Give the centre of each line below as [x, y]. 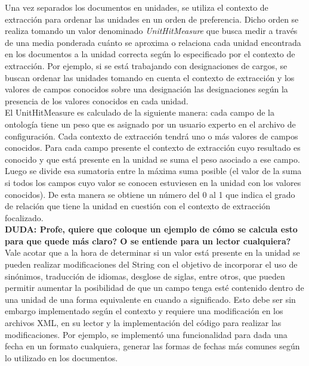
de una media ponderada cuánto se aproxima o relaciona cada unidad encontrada [153, 42]
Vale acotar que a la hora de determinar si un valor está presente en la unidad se [152, 252]
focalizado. [24, 217]
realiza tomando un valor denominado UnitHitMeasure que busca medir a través [151, 31]
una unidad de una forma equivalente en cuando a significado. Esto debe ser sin [150, 299]
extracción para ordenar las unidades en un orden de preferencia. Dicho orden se [152, 19]
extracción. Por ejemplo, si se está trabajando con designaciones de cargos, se [146, 65]
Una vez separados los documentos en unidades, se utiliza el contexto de [137, 7]
